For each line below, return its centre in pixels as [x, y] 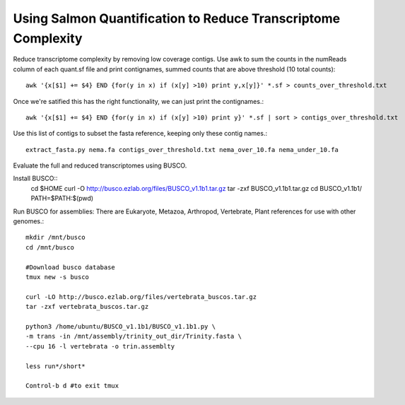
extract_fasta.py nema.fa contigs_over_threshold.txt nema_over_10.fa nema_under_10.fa [182, 149]
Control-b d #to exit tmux [72, 386]
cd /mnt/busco [50, 247]
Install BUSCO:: [35, 178]
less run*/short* [55, 366]
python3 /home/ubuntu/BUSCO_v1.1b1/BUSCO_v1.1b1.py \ [121, 326]
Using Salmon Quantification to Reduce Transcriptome [177, 18]
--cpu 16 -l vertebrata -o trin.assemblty [100, 346]
